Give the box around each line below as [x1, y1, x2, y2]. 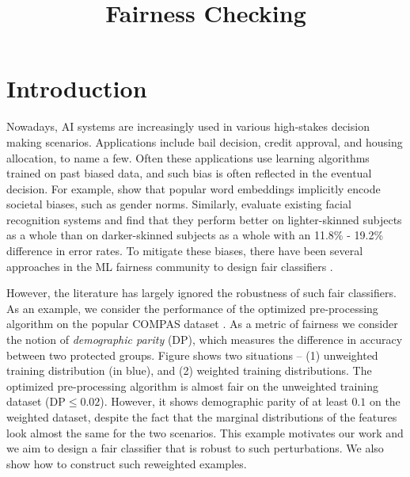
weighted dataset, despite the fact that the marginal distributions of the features [6, 409, 397, 425]
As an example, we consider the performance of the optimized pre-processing [6, 300, 378, 316]
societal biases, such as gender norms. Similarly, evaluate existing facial [6, 196, 351, 212]
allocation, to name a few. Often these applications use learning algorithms [6, 149, 370, 166]
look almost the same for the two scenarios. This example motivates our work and [6, 424, 404, 441]
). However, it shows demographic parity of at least [100, 393, 348, 410]
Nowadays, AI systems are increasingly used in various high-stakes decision [6, 118, 370, 135]
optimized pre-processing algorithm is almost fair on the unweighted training [6, 377, 378, 394]
